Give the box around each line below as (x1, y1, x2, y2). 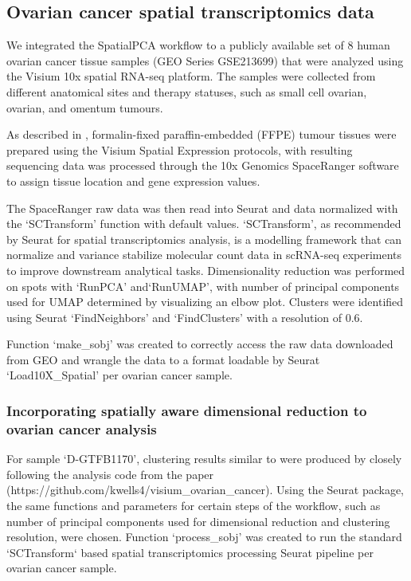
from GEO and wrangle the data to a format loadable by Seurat (6, 351, 320, 367)
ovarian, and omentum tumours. (6, 99, 163, 116)
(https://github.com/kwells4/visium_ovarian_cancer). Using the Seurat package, (6, 481, 404, 498)
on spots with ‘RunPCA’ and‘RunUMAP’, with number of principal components (6, 277, 400, 294)
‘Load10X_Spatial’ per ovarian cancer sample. (6, 367, 233, 383)
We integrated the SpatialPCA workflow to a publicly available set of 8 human (6, 37, 390, 53)
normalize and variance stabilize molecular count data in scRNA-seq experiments (6, 246, 402, 263)
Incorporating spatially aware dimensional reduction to (6, 401, 367, 420)
